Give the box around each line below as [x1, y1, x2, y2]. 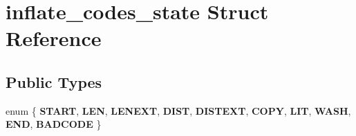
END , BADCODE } [6, 117, 102, 131]
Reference [6, 24, 102, 52]
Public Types [6, 71, 102, 92]
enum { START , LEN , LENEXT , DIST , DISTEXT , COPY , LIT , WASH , [6, 103, 351, 117]
